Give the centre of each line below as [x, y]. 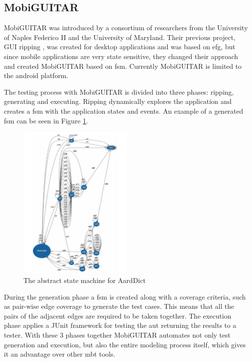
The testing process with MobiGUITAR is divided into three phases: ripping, [119, 91]
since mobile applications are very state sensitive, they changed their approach [121, 56]
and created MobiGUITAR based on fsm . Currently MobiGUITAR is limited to [123, 66]
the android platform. [36, 75]
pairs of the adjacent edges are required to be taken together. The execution [118, 315]
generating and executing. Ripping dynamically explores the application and [118, 101]
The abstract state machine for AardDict [85, 280]
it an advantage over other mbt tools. [60, 354]
